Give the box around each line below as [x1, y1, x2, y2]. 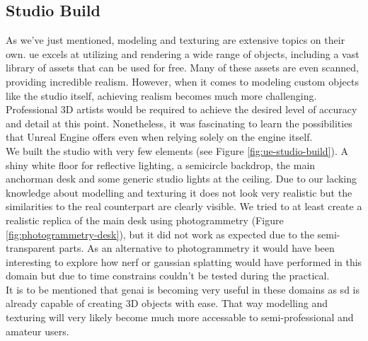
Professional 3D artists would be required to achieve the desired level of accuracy [6, 102, 357, 117]
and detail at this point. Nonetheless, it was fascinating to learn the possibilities [6, 115, 352, 130]
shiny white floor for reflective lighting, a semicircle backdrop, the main [6, 157, 316, 172]
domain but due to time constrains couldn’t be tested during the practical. [6, 268, 330, 283]
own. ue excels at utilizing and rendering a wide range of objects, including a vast [6, 46, 360, 61]
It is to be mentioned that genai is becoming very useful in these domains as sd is [6, 282, 360, 296]
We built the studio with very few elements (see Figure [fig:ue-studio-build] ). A [6, 143, 348, 158]
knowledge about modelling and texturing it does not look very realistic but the [6, 185, 352, 200]
